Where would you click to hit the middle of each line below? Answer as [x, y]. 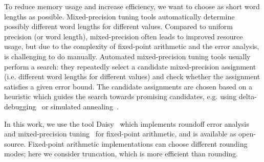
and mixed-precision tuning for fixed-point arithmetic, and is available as [120, 134]
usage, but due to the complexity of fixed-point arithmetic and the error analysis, [132, 46]
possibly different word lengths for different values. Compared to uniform [119, 26]
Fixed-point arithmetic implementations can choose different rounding [138, 143]
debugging [20, 106]
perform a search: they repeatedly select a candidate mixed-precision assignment [130, 66]
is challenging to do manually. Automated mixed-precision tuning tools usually [127, 56]
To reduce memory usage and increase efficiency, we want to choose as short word [132, 6]
